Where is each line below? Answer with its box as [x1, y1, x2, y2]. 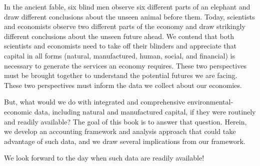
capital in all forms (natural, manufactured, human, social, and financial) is [4, 50, 235, 60]
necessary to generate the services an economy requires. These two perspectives [4, 60, 246, 70]
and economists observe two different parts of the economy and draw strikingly [4, 21, 245, 31]
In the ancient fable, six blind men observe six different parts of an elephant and [4, 1, 250, 11]
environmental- [187, 96, 233, 107]
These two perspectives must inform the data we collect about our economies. [4, 79, 242, 90]
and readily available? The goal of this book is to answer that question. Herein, [4, 116, 247, 126]
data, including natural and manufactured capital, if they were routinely [34, 106, 256, 116]
